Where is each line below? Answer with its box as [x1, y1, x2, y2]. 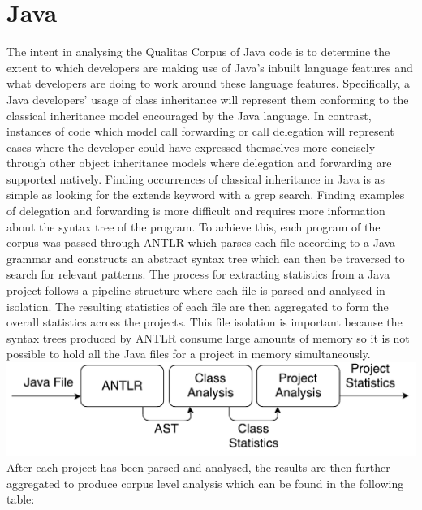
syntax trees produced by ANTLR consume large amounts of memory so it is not [6, 329, 410, 346]
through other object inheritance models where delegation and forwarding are [6, 154, 392, 171]
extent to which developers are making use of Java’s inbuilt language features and [6, 58, 413, 76]
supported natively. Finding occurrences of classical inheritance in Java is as [6, 170, 385, 187]
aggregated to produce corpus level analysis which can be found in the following [6, 474, 404, 491]
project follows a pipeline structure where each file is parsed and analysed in [6, 282, 385, 299]
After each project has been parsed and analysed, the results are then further [6, 459, 390, 476]
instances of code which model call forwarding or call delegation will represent [6, 123, 394, 140]
